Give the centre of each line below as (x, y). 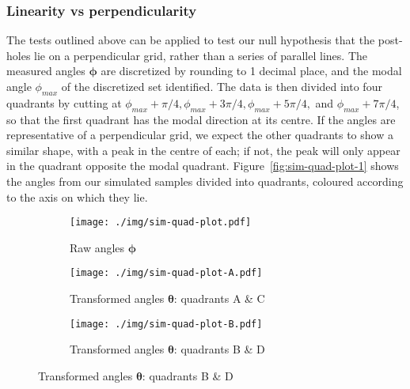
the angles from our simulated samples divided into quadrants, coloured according (205, 181)
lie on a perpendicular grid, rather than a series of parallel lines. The (201, 55)
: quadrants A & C (219, 298)
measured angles (46, 71)
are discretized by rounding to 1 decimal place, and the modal (251, 71)
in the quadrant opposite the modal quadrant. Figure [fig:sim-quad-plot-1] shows (203, 166)
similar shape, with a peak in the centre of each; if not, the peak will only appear (203, 150)
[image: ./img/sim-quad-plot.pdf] (161, 223)
